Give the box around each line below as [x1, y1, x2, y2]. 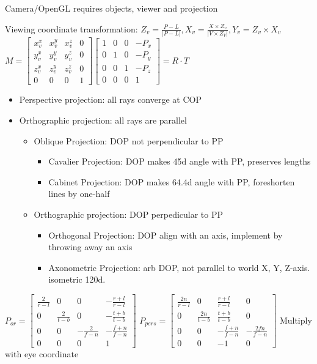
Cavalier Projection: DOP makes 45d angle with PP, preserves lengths [48, 155, 311, 168]
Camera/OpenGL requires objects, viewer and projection [5, 2, 218, 14]
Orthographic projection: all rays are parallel [19, 113, 187, 126]
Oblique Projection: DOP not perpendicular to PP [34, 134, 224, 147]
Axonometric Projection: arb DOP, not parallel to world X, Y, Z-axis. [48, 261, 310, 273]
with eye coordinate [5, 347, 79, 360]
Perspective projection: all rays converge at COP [19, 93, 202, 106]
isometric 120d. [48, 273, 106, 286]
